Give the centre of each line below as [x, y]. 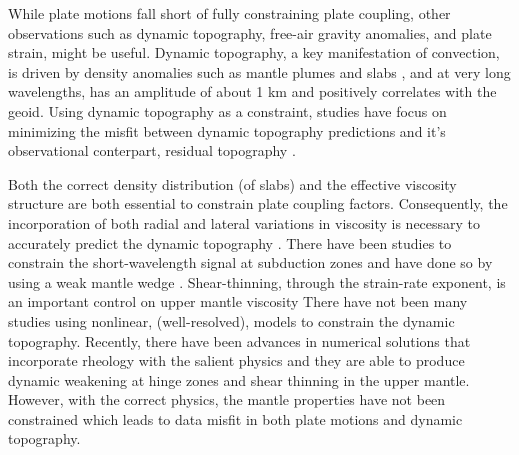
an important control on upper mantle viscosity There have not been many [238, 301]
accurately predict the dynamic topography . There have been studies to [230, 242]
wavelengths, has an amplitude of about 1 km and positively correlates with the [252, 91]
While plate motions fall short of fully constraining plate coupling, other [229, 13]
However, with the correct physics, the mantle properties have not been [227, 399]
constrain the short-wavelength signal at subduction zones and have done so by [250, 262]
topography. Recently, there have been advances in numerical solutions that [239, 340]
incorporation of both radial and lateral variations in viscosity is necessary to [244, 222]
